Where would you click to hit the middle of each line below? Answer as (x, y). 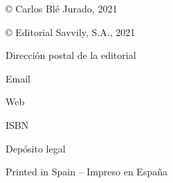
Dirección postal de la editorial (71, 55)
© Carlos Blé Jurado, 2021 (62, 8)
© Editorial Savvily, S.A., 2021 (71, 32)
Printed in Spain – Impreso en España (86, 172)
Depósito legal (36, 148)
